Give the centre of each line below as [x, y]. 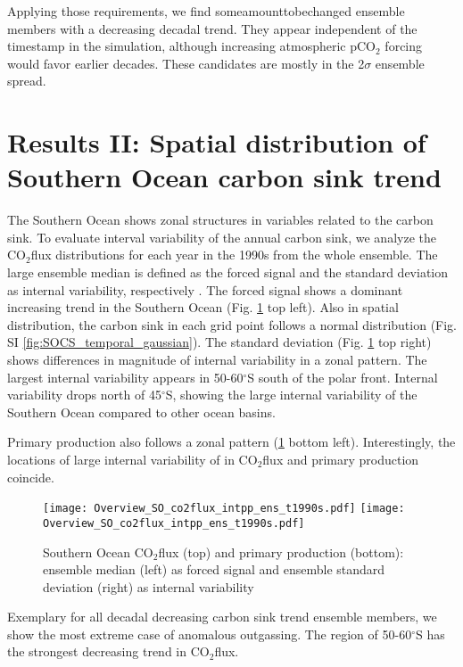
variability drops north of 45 [84, 395]
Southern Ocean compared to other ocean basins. [141, 412]
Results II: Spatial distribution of [217, 142]
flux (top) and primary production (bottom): [281, 552]
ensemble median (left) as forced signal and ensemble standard [214, 569]
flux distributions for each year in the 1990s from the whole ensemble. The [234, 255]
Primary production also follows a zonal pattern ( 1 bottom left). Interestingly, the [231, 442]
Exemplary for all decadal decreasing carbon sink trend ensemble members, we [222, 617]
